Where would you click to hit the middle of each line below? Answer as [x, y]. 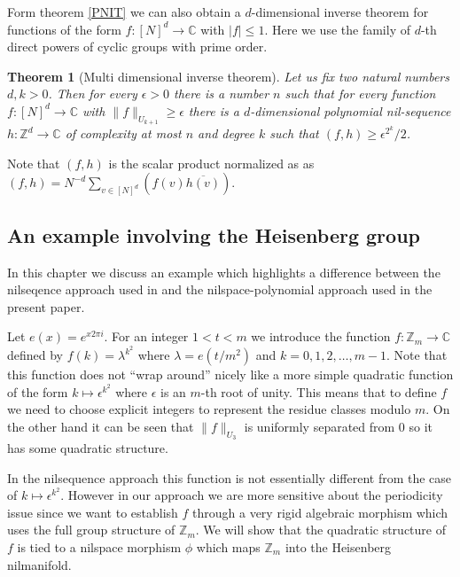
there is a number [222, 94]
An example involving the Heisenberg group [214, 234]
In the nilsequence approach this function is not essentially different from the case [230, 477]
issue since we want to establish [93, 512]
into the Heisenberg [338, 546]
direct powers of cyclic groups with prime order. [137, 47]
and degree [226, 133]
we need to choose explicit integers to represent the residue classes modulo [209, 409]
